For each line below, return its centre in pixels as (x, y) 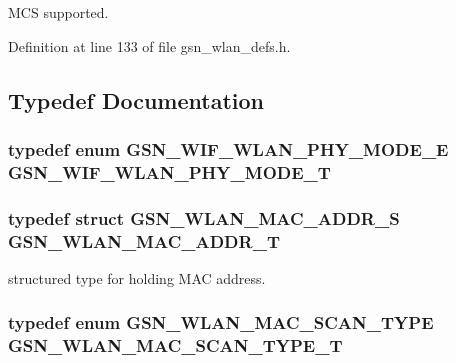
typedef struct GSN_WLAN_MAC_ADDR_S (204, 217)
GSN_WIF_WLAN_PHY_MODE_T (169, 171)
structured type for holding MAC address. (137, 277)
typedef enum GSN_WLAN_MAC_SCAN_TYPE (221, 322)
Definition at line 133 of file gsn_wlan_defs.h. (149, 45)
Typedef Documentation (136, 99)
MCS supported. (58, 12)
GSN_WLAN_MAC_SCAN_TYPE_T (175, 345)
